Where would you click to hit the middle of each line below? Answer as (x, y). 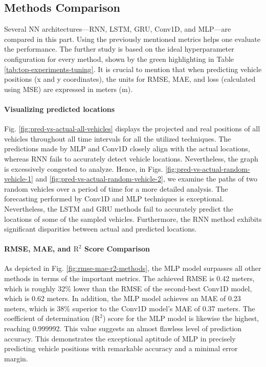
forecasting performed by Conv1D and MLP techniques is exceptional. (114, 199)
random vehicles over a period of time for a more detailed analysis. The (116, 188)
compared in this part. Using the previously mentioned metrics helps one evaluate (132, 39)
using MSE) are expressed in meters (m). (69, 89)
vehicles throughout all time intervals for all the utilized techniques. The (118, 138)
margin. (16, 358)
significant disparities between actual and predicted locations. (101, 229)
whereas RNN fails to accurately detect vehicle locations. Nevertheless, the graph (131, 158)
